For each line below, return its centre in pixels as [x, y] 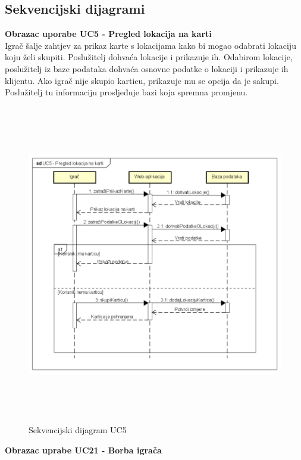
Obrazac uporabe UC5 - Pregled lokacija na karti [108, 34]
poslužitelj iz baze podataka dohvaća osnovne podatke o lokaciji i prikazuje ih [147, 68]
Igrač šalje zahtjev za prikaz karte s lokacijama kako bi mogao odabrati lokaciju [150, 45]
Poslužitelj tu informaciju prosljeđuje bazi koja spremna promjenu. [126, 92]
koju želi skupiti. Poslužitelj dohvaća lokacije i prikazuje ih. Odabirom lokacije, [149, 57]
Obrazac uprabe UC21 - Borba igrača [83, 450]
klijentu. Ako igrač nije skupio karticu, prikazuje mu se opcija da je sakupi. [142, 80]
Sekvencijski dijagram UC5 [78, 430]
